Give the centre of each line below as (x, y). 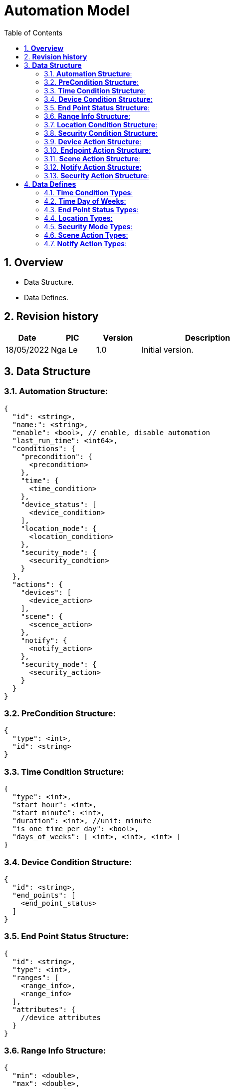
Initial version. (167, 350)
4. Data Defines (50, 184)
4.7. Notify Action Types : (85, 243)
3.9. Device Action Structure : (93, 141)
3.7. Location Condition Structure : (101, 124)
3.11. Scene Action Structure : (92, 158)
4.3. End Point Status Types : (91, 209)
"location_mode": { (59, 528)
